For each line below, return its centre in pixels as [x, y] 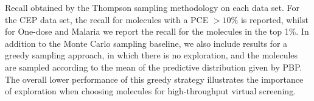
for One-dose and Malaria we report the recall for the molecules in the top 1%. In [157, 31]
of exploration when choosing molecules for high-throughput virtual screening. [151, 91]
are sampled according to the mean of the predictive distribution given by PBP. [154, 67]
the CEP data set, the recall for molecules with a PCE [107, 19]
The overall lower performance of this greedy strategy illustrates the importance [154, 79]
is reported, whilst [275, 19]
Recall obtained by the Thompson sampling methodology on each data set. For [152, 7]
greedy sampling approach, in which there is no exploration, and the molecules [152, 55]
